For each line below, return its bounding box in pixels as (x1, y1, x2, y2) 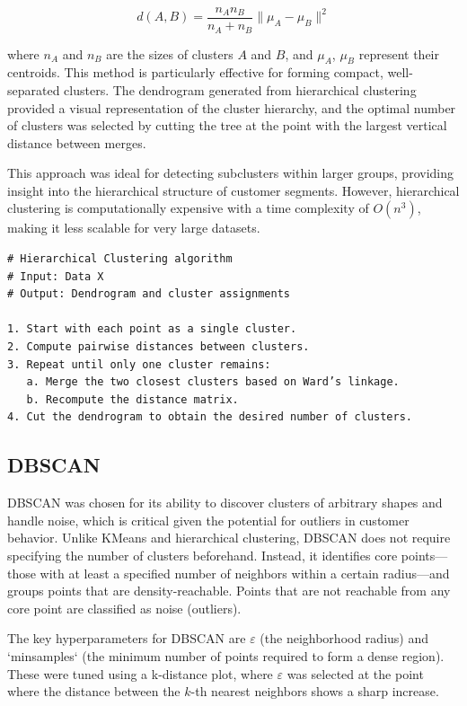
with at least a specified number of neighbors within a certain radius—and (40, 563, 450, 582)
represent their (358, 44, 439, 63)
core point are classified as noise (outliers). (7, 598, 242, 617)
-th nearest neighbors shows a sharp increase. (190, 682, 439, 701)
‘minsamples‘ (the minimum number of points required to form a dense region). (7, 646, 445, 665)
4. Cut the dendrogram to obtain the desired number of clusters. (7, 410, 413, 424)
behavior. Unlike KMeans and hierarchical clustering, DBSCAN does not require (7, 528, 451, 547)
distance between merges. (7, 133, 146, 152)
